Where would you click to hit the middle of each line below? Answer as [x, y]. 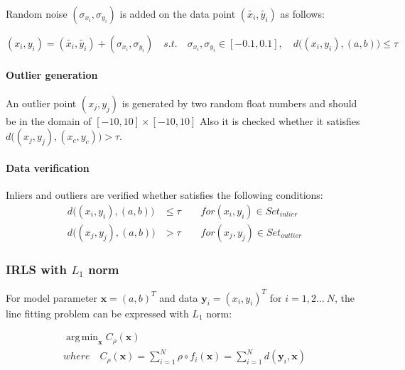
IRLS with [36, 269]
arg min [82, 338]
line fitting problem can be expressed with [97, 313]
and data [179, 297]
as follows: [302, 13]
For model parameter [52, 297]
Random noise [37, 13]
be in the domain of [49, 120]
